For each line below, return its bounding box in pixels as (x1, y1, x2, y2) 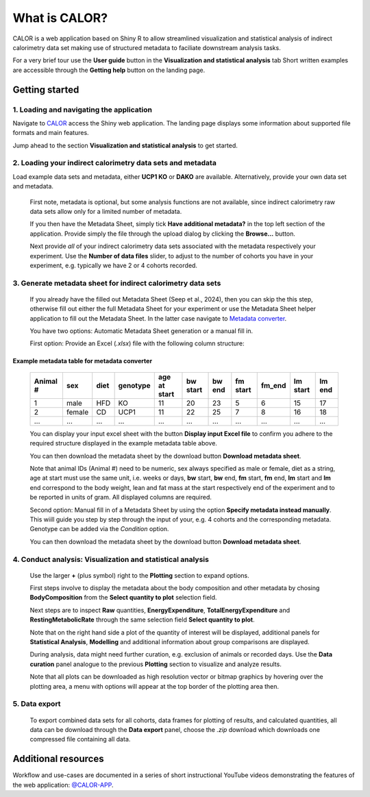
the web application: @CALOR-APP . (12, 781, 114, 789)
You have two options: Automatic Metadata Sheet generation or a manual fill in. (29, 327, 254, 335)
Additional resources (12, 753, 104, 765)
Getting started (12, 84, 79, 95)
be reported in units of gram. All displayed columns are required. (29, 493, 212, 502)
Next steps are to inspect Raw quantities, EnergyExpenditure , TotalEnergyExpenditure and (29, 606, 291, 614)
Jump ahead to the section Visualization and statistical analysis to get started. (12, 141, 238, 149)
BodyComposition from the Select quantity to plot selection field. (29, 593, 217, 602)
